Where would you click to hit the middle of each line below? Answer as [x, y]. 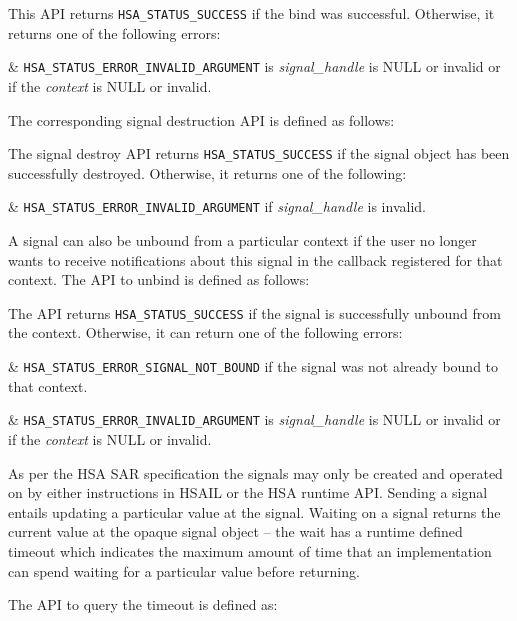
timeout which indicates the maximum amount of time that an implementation [250, 550]
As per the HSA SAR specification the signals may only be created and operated [255, 472]
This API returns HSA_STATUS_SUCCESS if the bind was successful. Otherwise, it [251, 13]
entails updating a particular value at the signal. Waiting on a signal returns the [254, 511]
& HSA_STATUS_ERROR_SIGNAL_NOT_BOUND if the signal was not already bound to [253, 366]
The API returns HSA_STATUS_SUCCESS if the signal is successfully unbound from [254, 312]
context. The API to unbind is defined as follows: [159, 279]
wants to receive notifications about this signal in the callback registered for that [255, 259]
